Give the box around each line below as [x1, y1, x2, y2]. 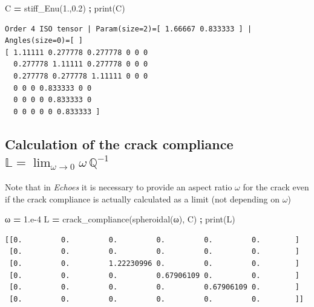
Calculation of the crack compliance [5, 134, 234, 153]
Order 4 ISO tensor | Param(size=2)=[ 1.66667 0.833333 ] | [5, 24, 252, 33]
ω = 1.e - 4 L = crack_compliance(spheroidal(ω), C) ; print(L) [5, 213, 235, 225]
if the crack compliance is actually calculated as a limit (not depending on [5, 192, 280, 205]
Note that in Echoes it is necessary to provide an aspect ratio [5, 180, 232, 193]
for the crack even [243, 180, 309, 193]
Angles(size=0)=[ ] [5, 36, 83, 45]
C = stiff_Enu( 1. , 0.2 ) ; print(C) [5, 2, 125, 14]
